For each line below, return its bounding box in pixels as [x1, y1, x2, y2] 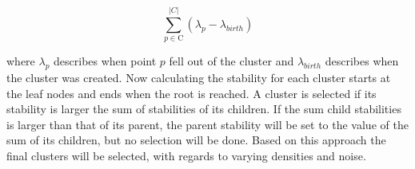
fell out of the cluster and [169, 53, 294, 69]
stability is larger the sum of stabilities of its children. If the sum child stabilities [6, 100, 401, 117]
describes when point [54, 53, 157, 69]
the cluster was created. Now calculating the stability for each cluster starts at [6, 69, 391, 85]
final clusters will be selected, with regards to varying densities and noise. [6, 147, 366, 163]
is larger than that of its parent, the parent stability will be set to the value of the [6, 116, 409, 132]
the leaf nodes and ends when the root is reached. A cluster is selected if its [6, 84, 377, 101]
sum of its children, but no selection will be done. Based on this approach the [6, 132, 386, 148]
